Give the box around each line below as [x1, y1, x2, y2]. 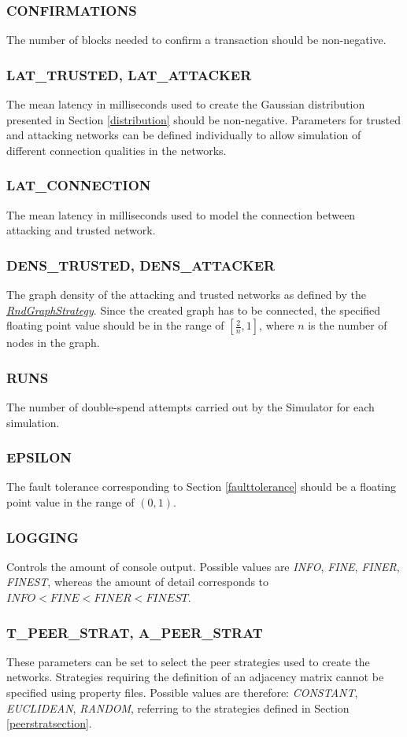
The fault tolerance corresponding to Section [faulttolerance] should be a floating [6, 478, 397, 495]
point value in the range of [6, 494, 135, 510]
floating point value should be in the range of [6, 317, 224, 333]
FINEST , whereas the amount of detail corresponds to [6, 573, 269, 590]
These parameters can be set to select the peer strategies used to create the [6, 653, 370, 669]
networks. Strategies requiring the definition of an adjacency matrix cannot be [6, 669, 384, 685]
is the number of [308, 317, 387, 333]
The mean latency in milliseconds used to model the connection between [6, 206, 356, 223]
